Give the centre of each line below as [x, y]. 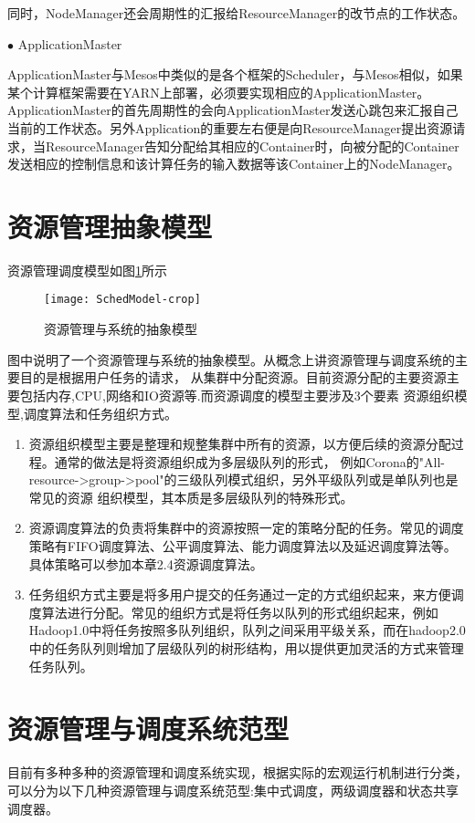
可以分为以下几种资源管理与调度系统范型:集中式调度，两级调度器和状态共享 [233, 790]
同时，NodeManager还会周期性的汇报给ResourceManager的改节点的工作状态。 [237, 13]
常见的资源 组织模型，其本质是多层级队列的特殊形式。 [191, 497]
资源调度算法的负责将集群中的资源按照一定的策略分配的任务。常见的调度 [246, 528]
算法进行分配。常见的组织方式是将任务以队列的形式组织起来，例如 [240, 612]
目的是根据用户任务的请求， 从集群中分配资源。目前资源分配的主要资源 [233, 377]
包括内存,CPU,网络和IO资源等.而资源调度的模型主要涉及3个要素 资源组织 [237, 395]
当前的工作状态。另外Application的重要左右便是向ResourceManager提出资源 [230, 127]
